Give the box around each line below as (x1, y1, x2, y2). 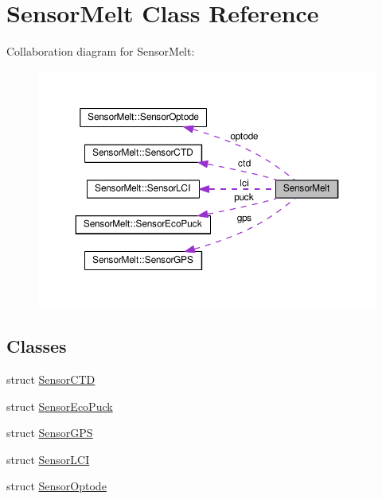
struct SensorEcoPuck (6, 397, 113, 414)
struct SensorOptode (6, 478, 107, 494)
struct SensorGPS (6, 424, 93, 441)
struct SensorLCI (6, 451, 90, 467)
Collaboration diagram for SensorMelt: (6, 43, 195, 60)
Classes (6, 334, 67, 358)
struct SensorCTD (6, 370, 95, 387)
